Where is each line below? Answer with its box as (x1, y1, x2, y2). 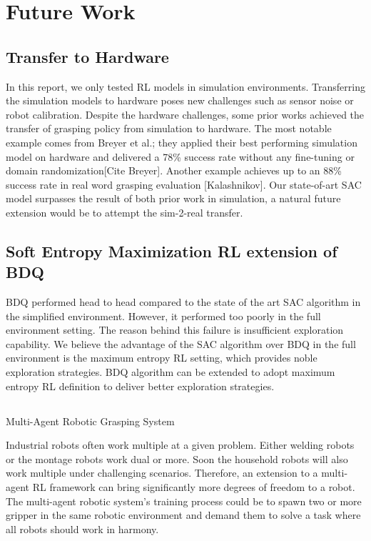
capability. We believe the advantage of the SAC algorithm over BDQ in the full (6, 336, 356, 351)
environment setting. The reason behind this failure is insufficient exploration (6, 322, 344, 337)
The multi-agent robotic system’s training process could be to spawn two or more (6, 493, 362, 508)
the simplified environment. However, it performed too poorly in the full (6, 308, 321, 323)
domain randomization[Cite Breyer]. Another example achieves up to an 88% (6, 163, 342, 178)
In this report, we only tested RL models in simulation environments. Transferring (6, 79, 365, 94)
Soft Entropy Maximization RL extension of (6, 239, 337, 262)
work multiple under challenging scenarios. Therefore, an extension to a (6, 465, 318, 480)
